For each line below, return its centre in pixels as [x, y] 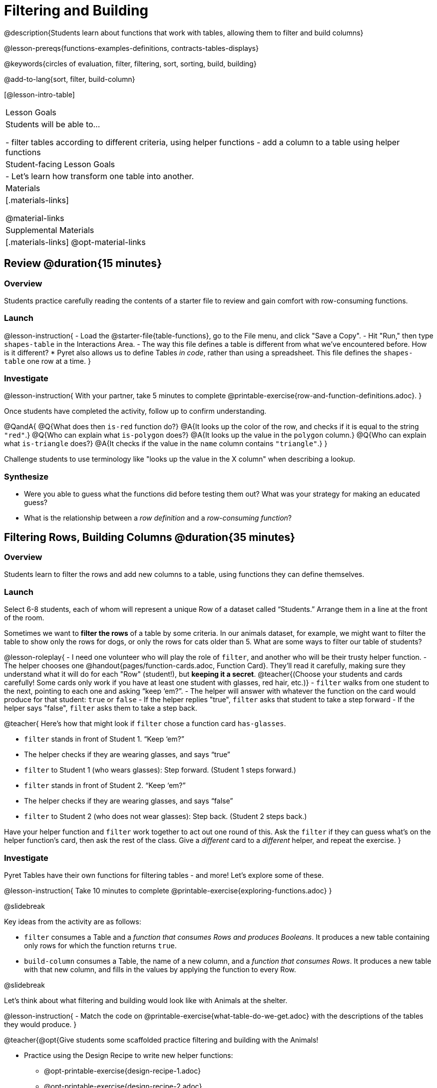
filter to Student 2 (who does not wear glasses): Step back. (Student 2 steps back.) [166, 816]
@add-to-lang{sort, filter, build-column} [70, 79]
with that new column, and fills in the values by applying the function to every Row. [160, 969]
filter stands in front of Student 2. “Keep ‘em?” [105, 786]
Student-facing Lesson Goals [60, 164]
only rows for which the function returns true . [100, 945]
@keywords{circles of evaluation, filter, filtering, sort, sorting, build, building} [130, 63]
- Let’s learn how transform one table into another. [100, 176]
